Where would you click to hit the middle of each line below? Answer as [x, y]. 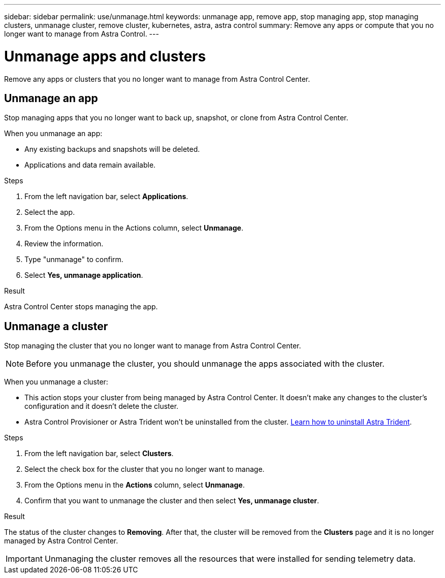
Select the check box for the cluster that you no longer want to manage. [145, 469]
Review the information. [64, 244]
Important [24, 559]
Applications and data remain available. [90, 165]
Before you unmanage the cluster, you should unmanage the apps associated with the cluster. [205, 364]
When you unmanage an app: [53, 134]
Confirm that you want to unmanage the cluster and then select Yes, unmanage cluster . [172, 501]
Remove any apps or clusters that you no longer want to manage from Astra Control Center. [157, 79]
